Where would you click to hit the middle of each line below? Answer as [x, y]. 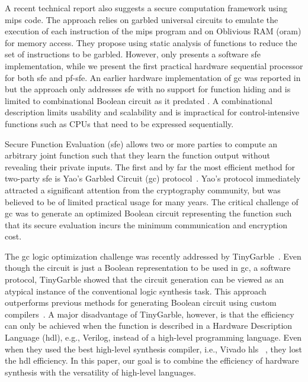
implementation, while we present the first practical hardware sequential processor [154, 65]
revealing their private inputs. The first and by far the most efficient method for [150, 166]
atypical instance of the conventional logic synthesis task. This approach [136, 291]
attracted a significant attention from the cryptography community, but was [143, 190]
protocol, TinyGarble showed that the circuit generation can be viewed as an [144, 279]
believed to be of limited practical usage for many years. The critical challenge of [152, 201]
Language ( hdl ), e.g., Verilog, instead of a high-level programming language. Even [153, 337]
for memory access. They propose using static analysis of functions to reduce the [151, 42]
